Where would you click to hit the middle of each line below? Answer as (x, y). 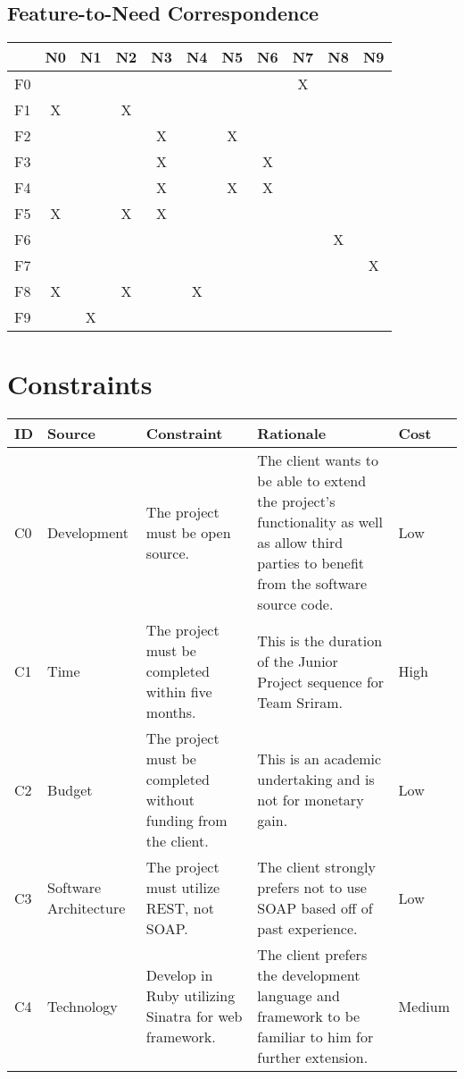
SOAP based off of (315, 908)
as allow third (300, 543)
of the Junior (298, 661)
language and (298, 996)
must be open (188, 532)
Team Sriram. (300, 702)
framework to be (309, 1016)
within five (179, 692)
